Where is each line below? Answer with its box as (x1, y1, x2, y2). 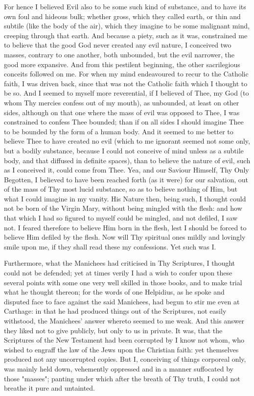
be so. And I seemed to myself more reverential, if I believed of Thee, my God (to (4, 88, 249, 98)
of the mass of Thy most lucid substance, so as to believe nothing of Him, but (4, 184, 237, 194)
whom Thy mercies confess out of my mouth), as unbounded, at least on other (4, 97, 239, 107)
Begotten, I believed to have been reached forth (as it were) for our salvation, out (4, 174, 249, 184)
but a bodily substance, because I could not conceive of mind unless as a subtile (4, 145, 244, 155)
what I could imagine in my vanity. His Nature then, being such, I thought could (4, 193, 246, 203)
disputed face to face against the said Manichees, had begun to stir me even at (4, 296, 240, 306)
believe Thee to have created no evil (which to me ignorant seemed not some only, (4, 136, 250, 146)
